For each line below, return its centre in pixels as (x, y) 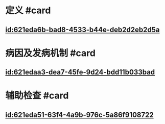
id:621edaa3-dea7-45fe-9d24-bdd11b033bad (80, 72)
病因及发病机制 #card (51, 53)
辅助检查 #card (37, 96)
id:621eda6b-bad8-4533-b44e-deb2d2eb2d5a (82, 29)
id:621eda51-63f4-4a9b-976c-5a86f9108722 (80, 115)
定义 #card (28, 10)
